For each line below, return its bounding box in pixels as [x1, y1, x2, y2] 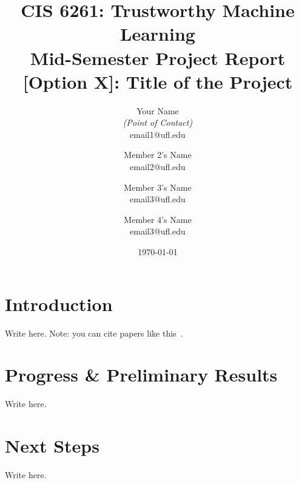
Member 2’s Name [124, 148, 192, 161]
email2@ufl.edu [130, 160, 186, 173]
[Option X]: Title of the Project [22, 69, 293, 94]
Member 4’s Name [124, 213, 192, 225]
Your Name [136, 104, 179, 117]
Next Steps [5, 433, 99, 458]
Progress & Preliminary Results [5, 362, 278, 387]
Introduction [5, 291, 113, 316]
